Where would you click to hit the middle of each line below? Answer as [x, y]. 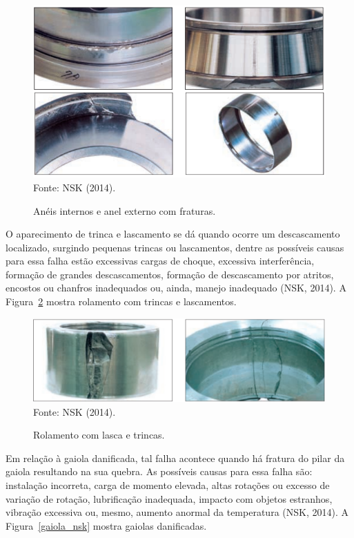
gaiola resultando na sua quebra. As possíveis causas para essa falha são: [159, 471]
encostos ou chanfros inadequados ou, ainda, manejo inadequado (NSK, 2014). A [176, 288]
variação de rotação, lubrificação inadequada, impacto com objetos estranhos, [169, 498]
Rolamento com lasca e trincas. [99, 435]
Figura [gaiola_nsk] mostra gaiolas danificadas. [106, 525]
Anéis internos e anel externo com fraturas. [125, 210]
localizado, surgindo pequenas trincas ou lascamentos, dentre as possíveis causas [175, 247]
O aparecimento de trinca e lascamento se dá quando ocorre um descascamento [173, 234]
